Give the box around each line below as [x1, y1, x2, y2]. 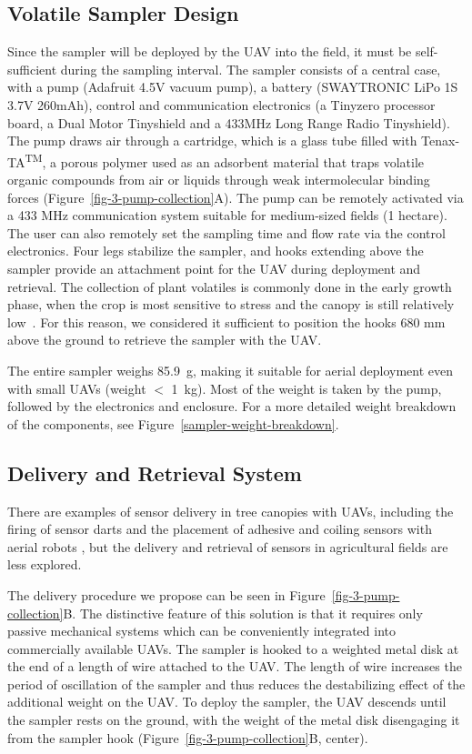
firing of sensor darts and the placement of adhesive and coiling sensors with [7, 519, 432, 538]
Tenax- [421, 131, 460, 150]
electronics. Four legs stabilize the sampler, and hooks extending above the [7, 241, 424, 260]
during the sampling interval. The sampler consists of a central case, [60, 59, 441, 78]
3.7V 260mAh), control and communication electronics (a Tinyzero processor [7, 95, 436, 114]
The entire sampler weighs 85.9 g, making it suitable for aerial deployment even [7, 360, 453, 379]
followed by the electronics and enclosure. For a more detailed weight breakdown [7, 397, 457, 416]
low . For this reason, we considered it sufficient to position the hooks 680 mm [7, 312, 446, 331]
